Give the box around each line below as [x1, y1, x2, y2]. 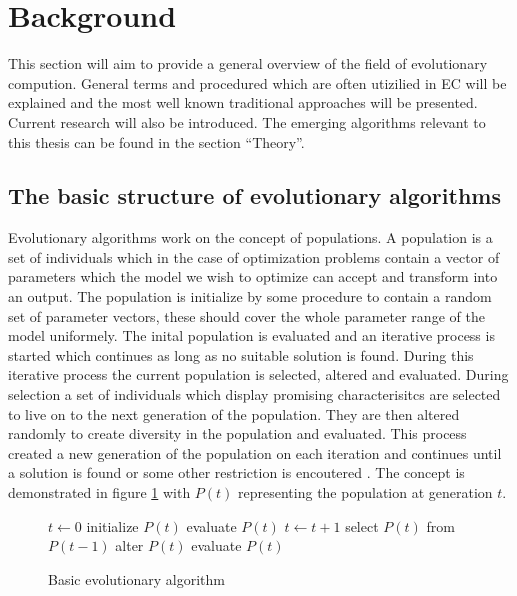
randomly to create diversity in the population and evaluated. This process [8, 423, 467, 444]
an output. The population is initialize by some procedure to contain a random [8, 286, 492, 307]
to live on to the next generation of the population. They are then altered [8, 403, 460, 424]
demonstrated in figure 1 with [8, 482, 191, 503]
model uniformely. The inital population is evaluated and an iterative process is [8, 325, 495, 346]
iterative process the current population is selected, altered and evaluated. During [8, 364, 509, 385]
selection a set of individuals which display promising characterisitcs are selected [8, 384, 501, 405]
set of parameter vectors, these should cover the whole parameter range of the [8, 305, 485, 326]
